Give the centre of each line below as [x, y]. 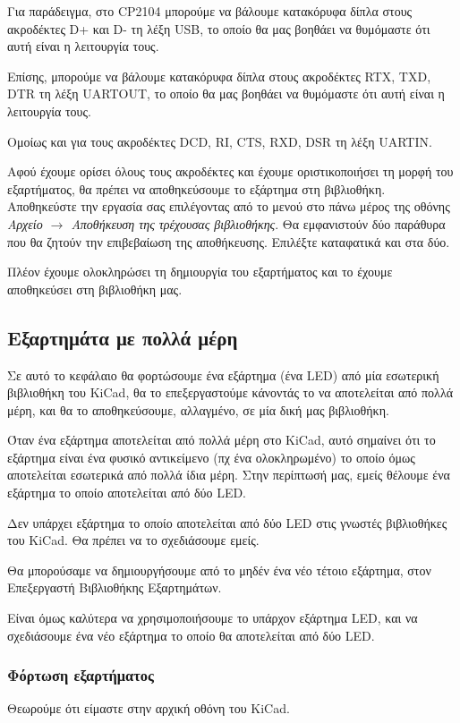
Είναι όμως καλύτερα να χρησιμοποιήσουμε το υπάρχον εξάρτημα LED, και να [213, 618]
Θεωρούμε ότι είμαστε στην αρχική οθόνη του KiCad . [149, 708]
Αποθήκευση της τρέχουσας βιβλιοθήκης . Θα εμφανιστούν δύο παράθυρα [258, 223]
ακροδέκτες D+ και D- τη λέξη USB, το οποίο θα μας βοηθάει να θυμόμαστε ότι [219, 28]
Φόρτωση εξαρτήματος [81, 675]
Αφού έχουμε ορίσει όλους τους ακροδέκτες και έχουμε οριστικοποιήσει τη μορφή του [230, 171]
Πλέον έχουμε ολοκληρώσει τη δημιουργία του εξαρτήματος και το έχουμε [200, 272]
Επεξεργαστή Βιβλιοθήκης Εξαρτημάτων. [115, 587]
